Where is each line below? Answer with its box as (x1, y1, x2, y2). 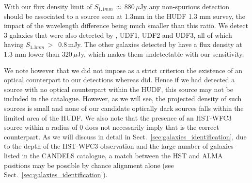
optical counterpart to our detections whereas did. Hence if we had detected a (4, 75, 235, 85)
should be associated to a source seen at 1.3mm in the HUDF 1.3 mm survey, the (4, 11, 245, 21)
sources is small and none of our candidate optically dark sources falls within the (4, 103, 244, 113)
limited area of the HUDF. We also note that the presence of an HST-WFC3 (4, 112, 232, 122)
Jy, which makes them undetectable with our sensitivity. (77, 48, 244, 59)
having (4, 39, 24, 49)
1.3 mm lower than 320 (4, 48, 72, 59)
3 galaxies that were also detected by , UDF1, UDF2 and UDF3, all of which (4, 30, 232, 40)
